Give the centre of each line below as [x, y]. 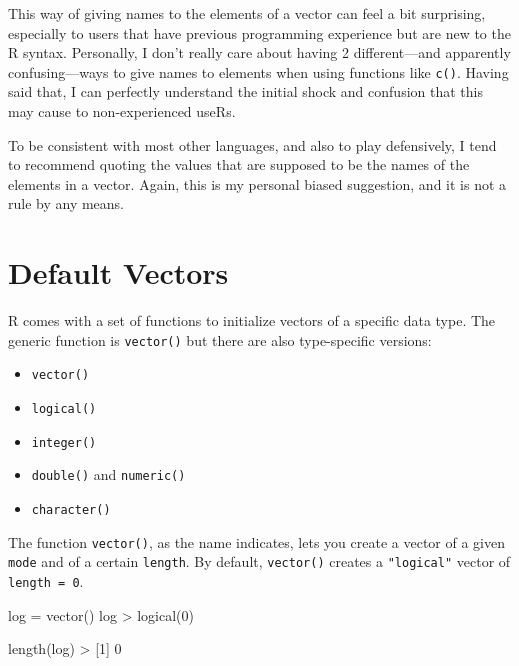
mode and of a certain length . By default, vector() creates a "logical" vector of [259, 561]
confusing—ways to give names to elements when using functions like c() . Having [258, 71]
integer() [64, 442]
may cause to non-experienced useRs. [122, 111]
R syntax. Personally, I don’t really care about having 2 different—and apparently [259, 52]
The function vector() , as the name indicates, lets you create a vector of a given [256, 541]
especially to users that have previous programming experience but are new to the [259, 32]
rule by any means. [66, 203]
